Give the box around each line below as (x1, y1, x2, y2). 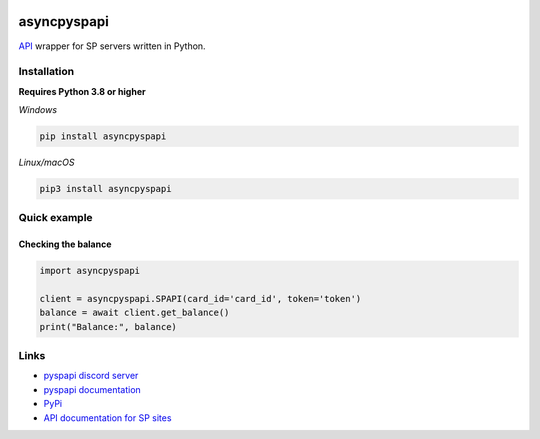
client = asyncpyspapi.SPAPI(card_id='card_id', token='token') (39, 293, 362, 304)
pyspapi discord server (43, 370, 139, 382)
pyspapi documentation (43, 383, 142, 395)
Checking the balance (18, 238, 112, 250)
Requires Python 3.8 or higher (18, 85, 146, 97)
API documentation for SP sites (43, 411, 172, 424)
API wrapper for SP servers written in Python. (18, 40, 206, 52)
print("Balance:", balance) (39, 321, 177, 332)
